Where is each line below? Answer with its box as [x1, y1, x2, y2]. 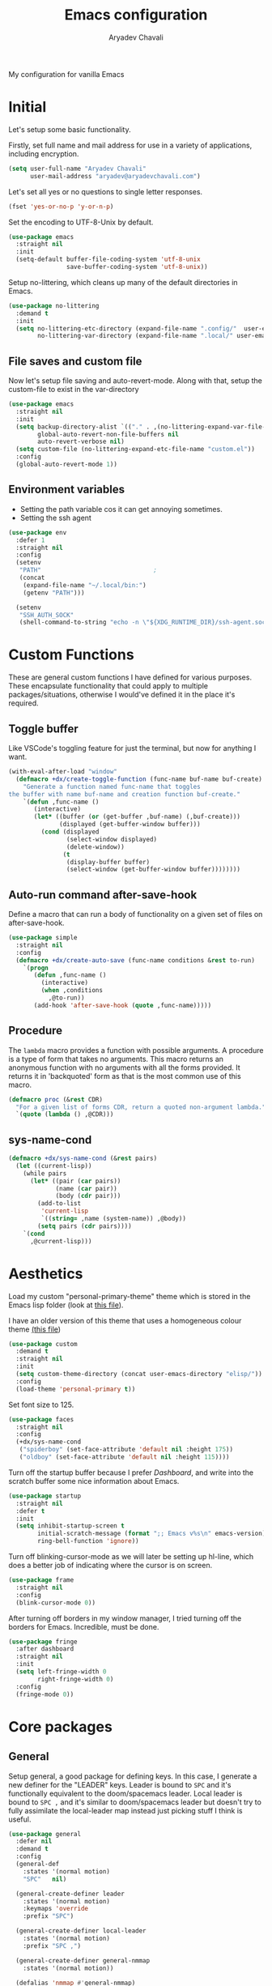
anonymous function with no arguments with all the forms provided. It [8, 1063, 240, 1072]
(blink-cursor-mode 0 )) [15, 1598, 96, 1607]
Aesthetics [8, 1264, 83, 1283]
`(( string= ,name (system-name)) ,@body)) [40, 1215, 186, 1223]
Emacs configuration [64, 6, 208, 24]
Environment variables [8, 483, 125, 497]
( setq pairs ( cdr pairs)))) [37, 1221, 132, 1230]
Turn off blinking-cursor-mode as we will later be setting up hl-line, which [8, 1552, 254, 1561]
